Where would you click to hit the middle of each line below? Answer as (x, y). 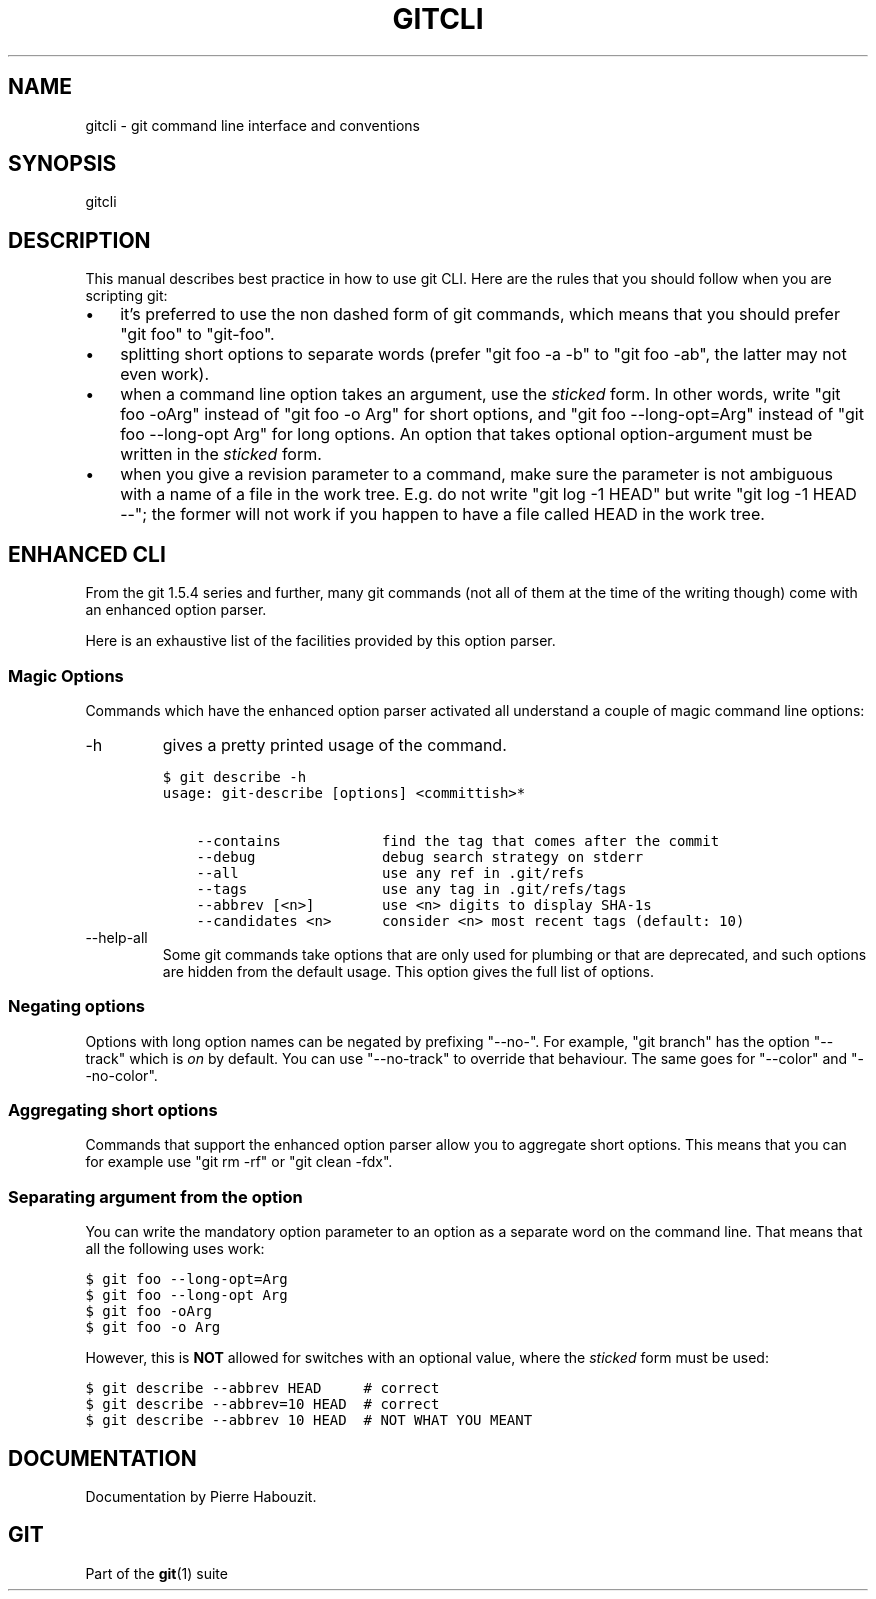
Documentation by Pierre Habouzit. (201, 1496)
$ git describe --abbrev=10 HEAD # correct (262, 1404)
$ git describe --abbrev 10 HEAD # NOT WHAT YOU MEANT (309, 1420)
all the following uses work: (175, 1249)
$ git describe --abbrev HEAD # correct (262, 1388)
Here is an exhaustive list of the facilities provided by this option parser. (320, 641)
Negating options (77, 1006)
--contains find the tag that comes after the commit (458, 840)
